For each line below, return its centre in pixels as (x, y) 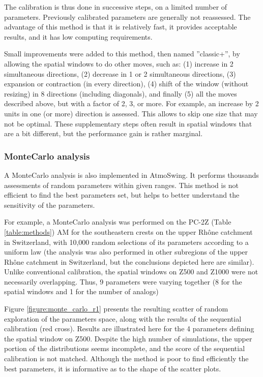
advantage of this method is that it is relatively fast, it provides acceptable (121, 27)
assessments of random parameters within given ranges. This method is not (121, 185)
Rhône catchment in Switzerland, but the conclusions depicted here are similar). (129, 261)
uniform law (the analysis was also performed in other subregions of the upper (126, 252)
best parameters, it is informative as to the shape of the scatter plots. (113, 368)
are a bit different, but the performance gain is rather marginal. (104, 133)
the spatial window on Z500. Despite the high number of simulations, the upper (128, 338)
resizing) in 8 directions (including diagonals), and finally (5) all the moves (121, 93)
